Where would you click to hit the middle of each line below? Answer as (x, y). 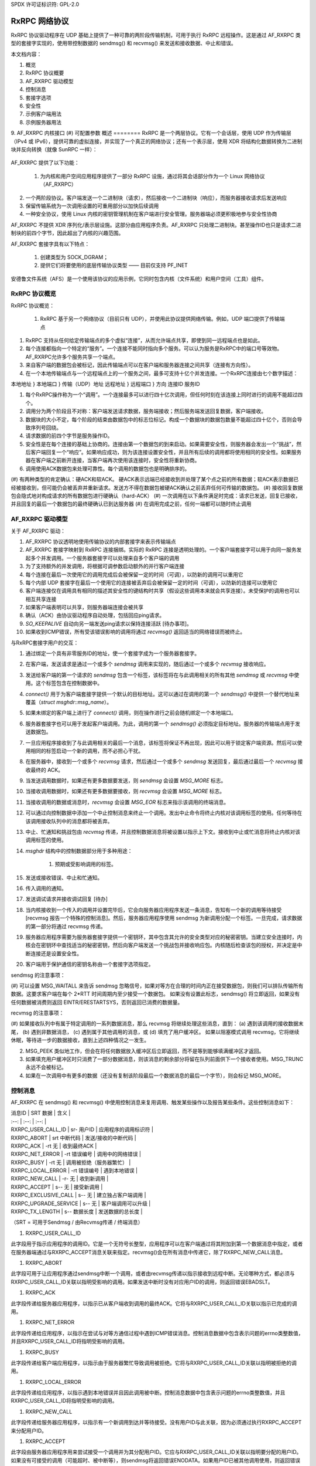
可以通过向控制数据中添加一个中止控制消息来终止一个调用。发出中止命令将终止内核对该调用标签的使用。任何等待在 (164, 813)
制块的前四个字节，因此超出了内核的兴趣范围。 (67, 233)
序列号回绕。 (46, 427)
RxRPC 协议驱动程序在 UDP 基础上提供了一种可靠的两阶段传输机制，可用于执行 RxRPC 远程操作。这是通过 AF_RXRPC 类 (156, 35)
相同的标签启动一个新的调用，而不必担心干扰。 (87, 751)
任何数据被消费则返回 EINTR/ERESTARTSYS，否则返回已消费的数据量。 (97, 1002)
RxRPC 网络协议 (40, 21)
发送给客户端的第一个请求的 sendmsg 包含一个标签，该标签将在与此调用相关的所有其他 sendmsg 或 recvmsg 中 (160, 675)
